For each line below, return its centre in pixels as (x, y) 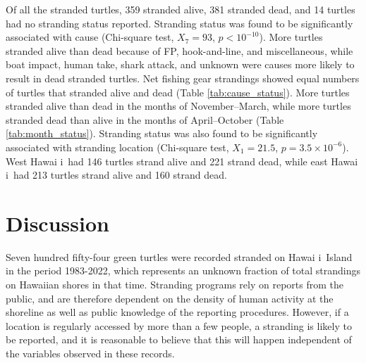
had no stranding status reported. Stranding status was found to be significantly (179, 23)
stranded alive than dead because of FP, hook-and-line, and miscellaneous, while (179, 50)
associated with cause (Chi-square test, (90, 37)
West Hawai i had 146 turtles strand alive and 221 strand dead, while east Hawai (182, 161)
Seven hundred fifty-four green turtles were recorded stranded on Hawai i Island (179, 256)
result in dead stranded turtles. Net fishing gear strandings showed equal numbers (183, 78)
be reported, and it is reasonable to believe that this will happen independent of (179, 339)
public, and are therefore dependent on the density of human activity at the (170, 298)
